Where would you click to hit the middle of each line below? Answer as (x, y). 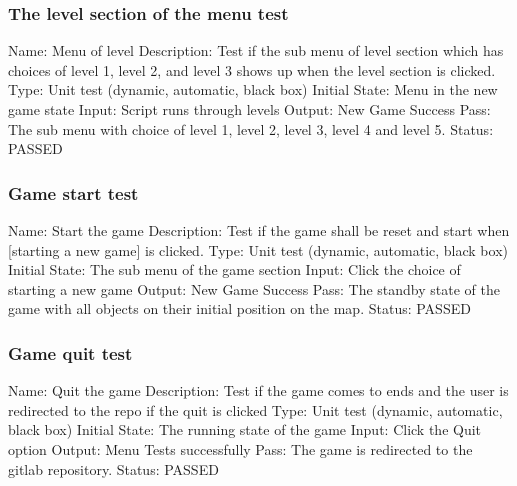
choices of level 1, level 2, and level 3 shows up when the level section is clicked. (252, 69)
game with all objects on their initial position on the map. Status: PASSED (239, 308)
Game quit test (70, 352)
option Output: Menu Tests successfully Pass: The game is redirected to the (240, 448)
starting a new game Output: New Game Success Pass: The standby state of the (254, 288)
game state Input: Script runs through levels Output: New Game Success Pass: (249, 109)
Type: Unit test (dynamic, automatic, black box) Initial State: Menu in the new (253, 89)
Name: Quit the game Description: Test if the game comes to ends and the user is (258, 390)
